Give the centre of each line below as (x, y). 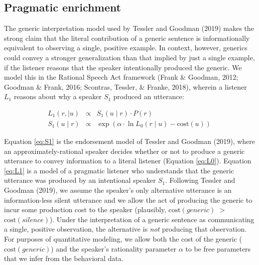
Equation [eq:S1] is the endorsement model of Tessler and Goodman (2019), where (129, 141)
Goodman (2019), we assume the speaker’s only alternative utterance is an (118, 190)
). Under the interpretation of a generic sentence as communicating (152, 219)
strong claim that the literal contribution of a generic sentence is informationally (127, 38)
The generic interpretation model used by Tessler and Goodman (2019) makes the (129, 28)
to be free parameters (218, 248)
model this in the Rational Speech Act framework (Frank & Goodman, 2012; (121, 77)
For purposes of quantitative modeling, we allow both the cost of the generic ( (123, 238)
